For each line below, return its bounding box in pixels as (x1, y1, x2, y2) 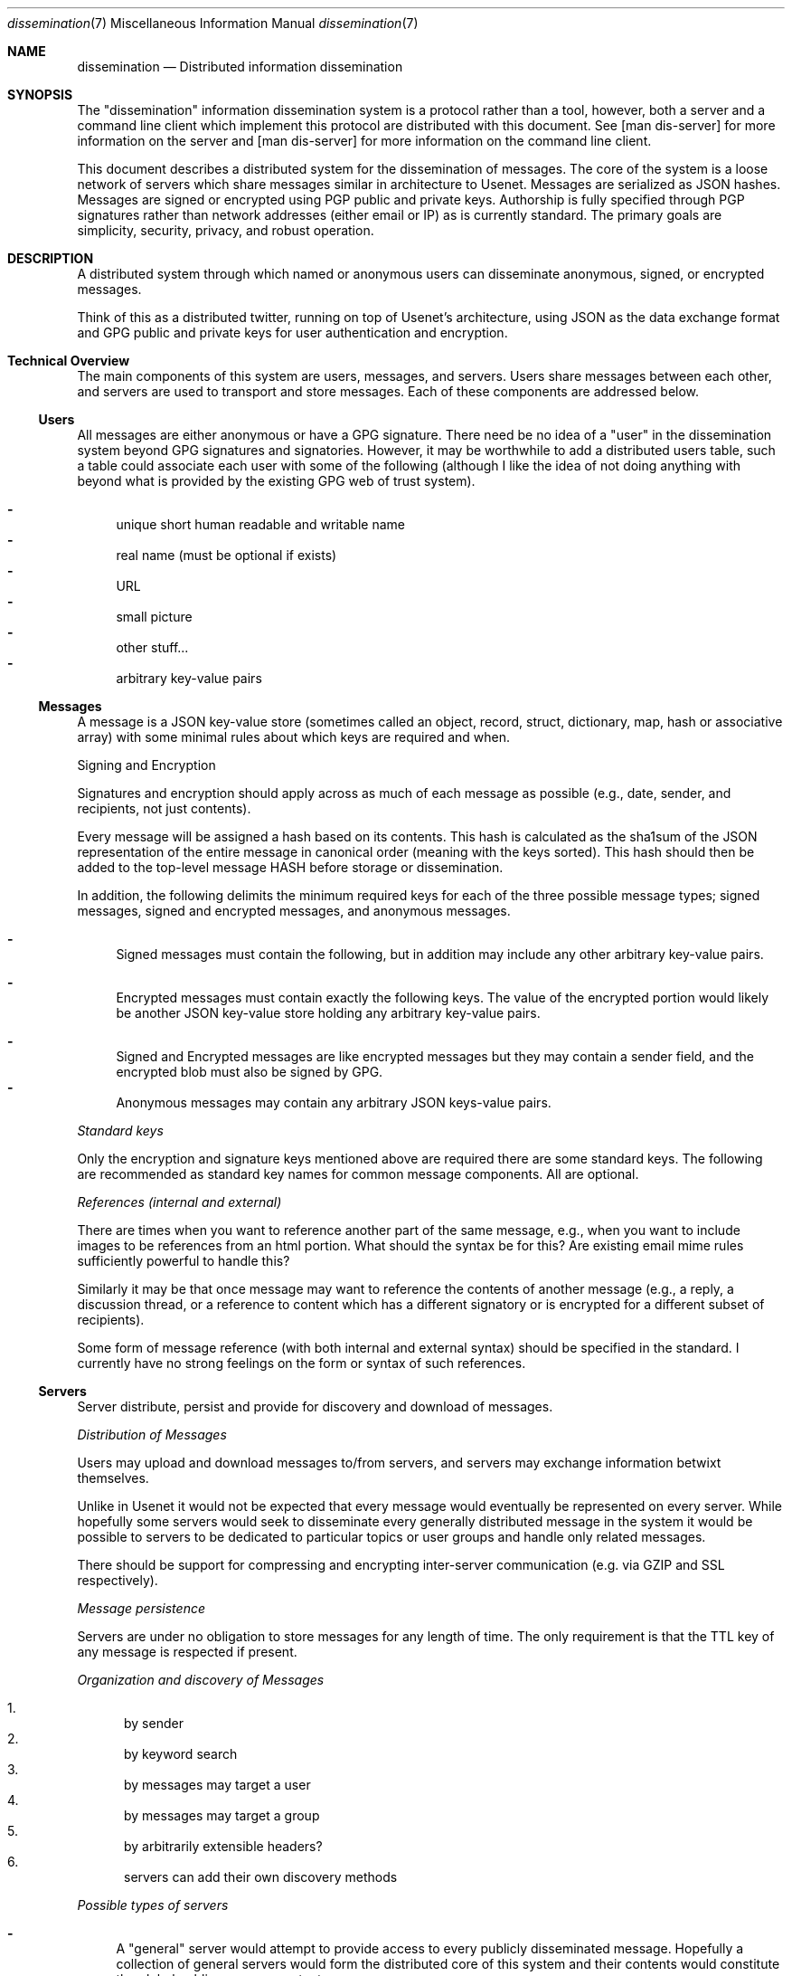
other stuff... (116, 640, 189, 655)
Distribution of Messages (77, 1427, 227, 1442)
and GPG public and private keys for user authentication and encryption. (77, 325, 508, 340)
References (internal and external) (77, 1194, 282, 1210)
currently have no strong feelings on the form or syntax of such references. (77, 1355, 526, 1371)
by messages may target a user (124, 1777, 311, 1792)
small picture (116, 609, 193, 624)
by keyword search (124, 1746, 238, 1762)
